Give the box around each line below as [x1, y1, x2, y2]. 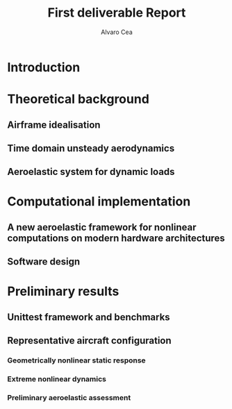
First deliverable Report [47, 5, 186, 21]
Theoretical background [7, 92, 149, 107]
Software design [7, 256, 81, 268]
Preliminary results [7, 283, 119, 299]
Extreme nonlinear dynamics [7, 374, 106, 384]
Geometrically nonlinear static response [7, 356, 146, 365]
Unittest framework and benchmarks [7, 311, 170, 323]
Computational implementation [7, 194, 191, 210]
